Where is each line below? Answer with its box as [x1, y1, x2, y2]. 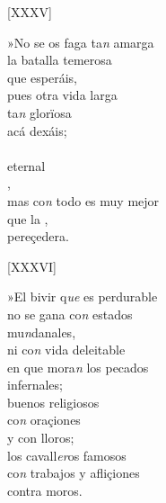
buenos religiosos [7, 392, 100, 411]
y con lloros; [7, 428, 74, 447]
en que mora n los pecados [7, 357, 149, 376]
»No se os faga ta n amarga [7, 32, 154, 51]
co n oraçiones [7, 410, 81, 429]
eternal [7, 156, 46, 175]
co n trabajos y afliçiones [7, 463, 140, 482]
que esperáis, [7, 67, 77, 86]
